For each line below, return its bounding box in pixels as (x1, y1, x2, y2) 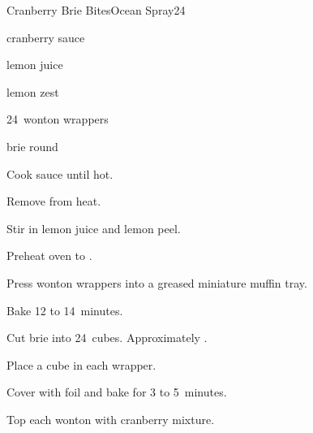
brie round (6, 137, 58, 154)
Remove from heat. (6, 193, 101, 210)
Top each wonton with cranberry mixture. (6, 410, 215, 427)
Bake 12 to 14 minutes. (6, 301, 123, 318)
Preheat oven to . (6, 247, 92, 264)
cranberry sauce (6, 28, 85, 45)
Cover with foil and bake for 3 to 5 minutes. (6, 383, 227, 401)
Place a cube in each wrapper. (6, 356, 156, 373)
